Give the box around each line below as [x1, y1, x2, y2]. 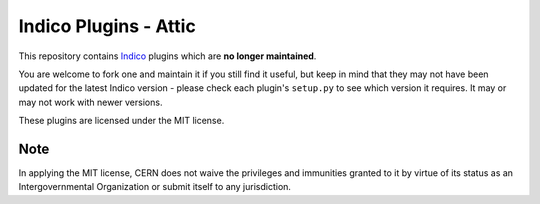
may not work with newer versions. [18, 96, 163, 108]
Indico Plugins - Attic [18, 15, 197, 37]
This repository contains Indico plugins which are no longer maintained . [18, 50, 317, 62]
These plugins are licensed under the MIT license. [18, 115, 225, 127]
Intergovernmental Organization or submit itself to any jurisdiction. [18, 181, 292, 193]
